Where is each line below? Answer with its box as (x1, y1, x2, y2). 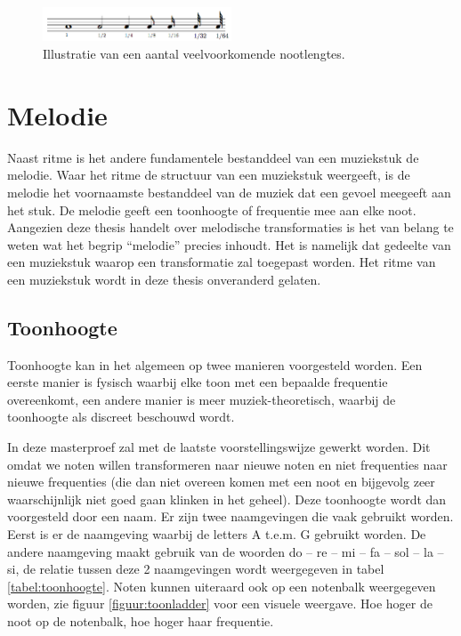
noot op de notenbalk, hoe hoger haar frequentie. (7, 611, 274, 630)
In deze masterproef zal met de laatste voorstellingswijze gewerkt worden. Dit (7, 438, 431, 456)
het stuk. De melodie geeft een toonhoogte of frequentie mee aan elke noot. (7, 200, 417, 219)
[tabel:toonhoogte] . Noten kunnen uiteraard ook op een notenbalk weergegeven (7, 576, 436, 595)
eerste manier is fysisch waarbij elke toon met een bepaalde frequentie (7, 373, 388, 391)
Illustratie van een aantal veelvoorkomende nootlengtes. (43, 44, 345, 62)
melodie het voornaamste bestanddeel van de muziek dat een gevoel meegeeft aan (7, 182, 451, 201)
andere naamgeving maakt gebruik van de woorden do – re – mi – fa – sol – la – (7, 542, 444, 560)
